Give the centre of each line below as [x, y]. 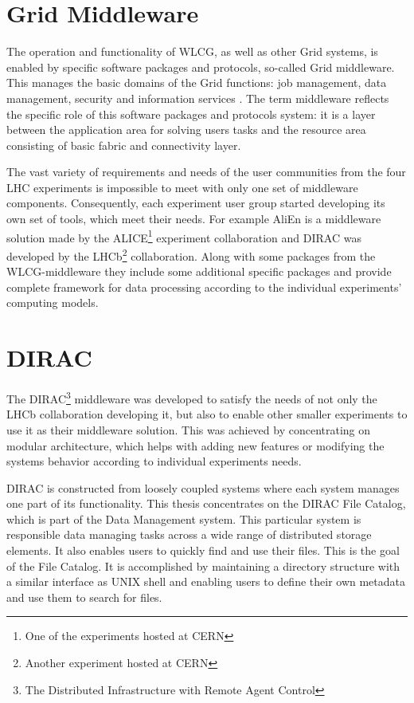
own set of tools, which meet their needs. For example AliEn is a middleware [194, 219]
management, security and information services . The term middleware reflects [198, 98]
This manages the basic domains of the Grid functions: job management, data [197, 82]
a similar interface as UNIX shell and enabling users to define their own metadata [206, 581]
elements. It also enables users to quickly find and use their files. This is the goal [203, 550]
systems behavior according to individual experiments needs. [154, 461]
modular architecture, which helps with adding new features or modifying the [195, 445]
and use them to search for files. [84, 597]
